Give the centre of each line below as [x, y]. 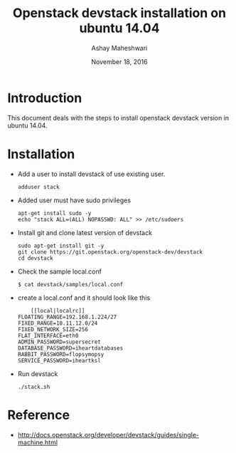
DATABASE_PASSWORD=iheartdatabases [70, 348]
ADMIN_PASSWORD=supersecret [59, 342]
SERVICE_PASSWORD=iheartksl [59, 360]
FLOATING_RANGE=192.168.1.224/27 [67, 317]
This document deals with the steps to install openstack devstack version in [118, 118]
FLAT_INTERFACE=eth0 [48, 335]
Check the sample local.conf [59, 271]
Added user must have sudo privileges [74, 200]
